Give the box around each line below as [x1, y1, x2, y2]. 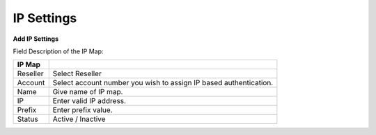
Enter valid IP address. [52, 96, 127, 106]
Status [17, 114, 38, 124]
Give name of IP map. [52, 87, 123, 97]
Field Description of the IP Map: [13, 47, 104, 55]
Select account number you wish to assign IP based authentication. [52, 78, 274, 88]
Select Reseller [52, 69, 102, 79]
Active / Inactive [52, 114, 106, 124]
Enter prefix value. [52, 105, 113, 115]
